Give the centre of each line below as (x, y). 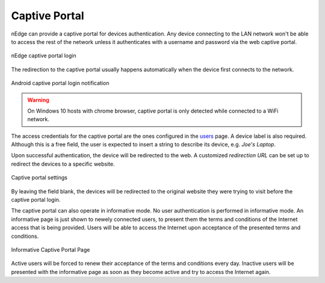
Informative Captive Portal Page (51, 249)
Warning (38, 100)
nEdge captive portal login (44, 56)
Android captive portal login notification (60, 83)
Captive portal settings (39, 178)
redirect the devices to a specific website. (63, 164)
